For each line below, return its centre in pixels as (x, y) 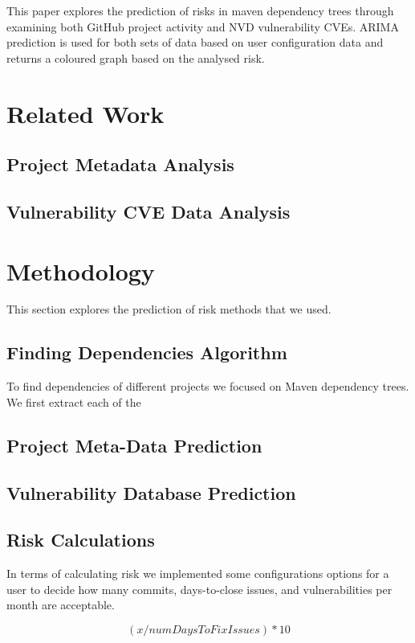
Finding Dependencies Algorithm (147, 352)
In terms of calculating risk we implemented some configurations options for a (198, 573)
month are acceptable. (61, 605)
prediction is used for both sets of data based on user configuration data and (195, 42)
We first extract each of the (74, 401)
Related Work (85, 113)
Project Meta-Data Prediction (134, 445)
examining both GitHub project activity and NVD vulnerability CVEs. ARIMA (203, 26)
